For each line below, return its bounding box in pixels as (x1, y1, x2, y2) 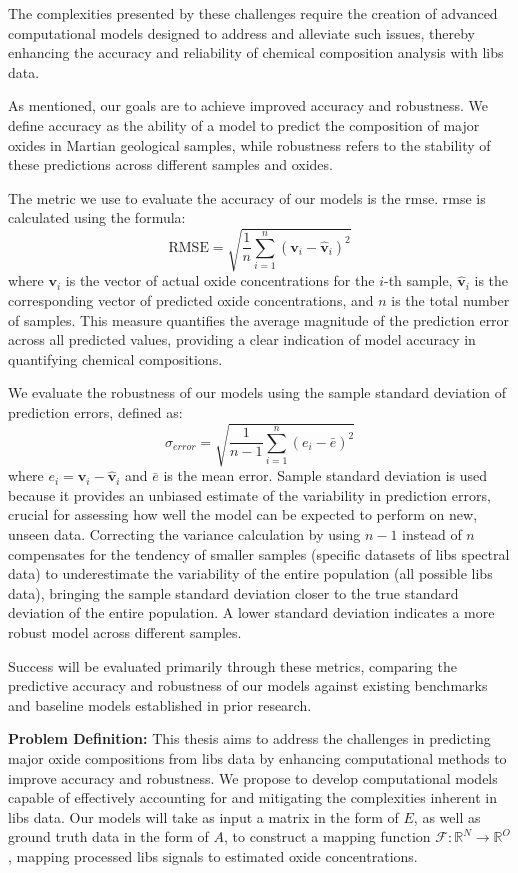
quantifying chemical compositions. (8, 348, 223, 369)
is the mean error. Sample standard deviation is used (163, 465, 488, 486)
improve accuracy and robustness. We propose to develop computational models (8, 767, 498, 788)
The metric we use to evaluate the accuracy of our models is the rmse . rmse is (8, 187, 486, 208)
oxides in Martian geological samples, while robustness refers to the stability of (8, 134, 491, 155)
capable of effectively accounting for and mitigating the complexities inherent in (8, 787, 497, 808)
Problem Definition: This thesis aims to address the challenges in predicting (8, 728, 491, 749)
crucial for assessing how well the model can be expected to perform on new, (8, 504, 478, 525)
